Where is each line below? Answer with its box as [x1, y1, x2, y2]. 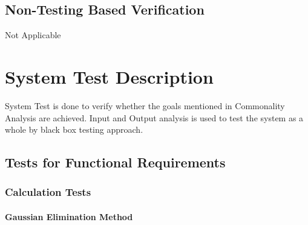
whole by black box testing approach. [5, 123, 143, 136]
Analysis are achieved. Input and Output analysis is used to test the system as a [5, 111, 304, 124]
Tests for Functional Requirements [5, 153, 226, 172]
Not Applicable [5, 29, 61, 41]
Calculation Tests [5, 184, 91, 200]
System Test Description [5, 64, 214, 89]
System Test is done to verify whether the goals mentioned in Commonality [5, 99, 285, 112]
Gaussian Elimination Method [5, 210, 133, 223]
